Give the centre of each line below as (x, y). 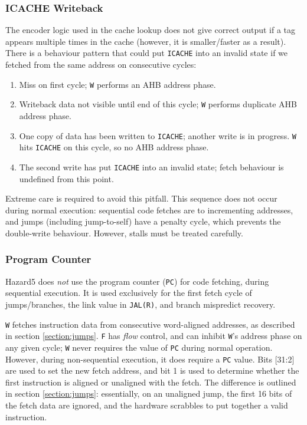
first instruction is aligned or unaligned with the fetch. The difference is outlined (151, 382)
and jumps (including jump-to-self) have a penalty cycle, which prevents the (143, 221)
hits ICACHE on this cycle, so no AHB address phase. (114, 147)
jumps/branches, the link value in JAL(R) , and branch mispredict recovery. (141, 304)
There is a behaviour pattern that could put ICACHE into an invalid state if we (147, 53)
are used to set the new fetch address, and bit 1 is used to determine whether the (152, 370)
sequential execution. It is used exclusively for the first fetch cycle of (129, 293)
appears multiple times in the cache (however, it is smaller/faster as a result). (146, 41)
